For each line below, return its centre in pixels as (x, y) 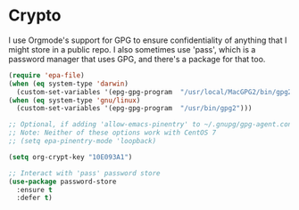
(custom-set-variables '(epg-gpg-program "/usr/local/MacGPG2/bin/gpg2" (156, 92)
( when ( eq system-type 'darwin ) (68, 84)
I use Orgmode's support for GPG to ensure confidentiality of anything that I (148, 40)
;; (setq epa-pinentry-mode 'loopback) (83, 141)
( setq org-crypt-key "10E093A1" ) (71, 157)
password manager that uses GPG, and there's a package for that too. (137, 59)
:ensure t (34, 190)
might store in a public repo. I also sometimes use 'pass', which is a (132, 49)
